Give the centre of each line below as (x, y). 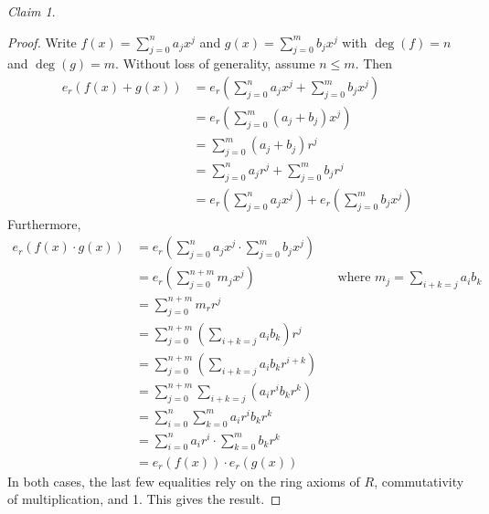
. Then (374, 63)
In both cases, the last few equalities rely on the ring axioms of (184, 481)
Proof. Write (42, 42)
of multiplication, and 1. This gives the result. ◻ (144, 499)
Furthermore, (44, 223)
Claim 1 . (32, 11)
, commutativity (419, 481)
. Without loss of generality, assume (215, 63)
